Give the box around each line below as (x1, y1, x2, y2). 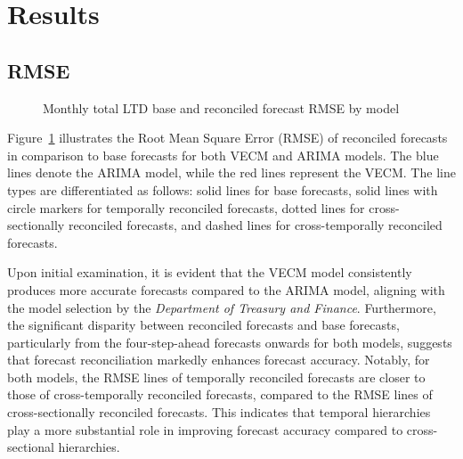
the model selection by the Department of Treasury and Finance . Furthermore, (7, 298, 436, 316)
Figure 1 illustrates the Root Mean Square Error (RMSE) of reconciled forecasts (7, 128, 448, 147)
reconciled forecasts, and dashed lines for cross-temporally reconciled (68, 216, 443, 234)
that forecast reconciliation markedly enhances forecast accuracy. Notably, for (7, 350, 430, 369)
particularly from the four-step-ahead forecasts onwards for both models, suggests (7, 332, 452, 351)
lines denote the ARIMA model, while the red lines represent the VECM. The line (7, 163, 456, 182)
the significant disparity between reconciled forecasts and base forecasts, (7, 316, 400, 334)
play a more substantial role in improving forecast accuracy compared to (7, 420, 403, 439)
